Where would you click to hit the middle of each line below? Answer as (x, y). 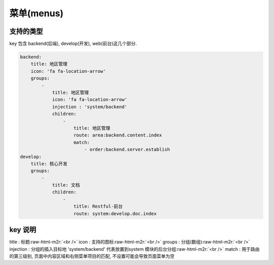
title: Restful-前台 (98, 207)
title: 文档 (66, 185)
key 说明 (23, 230)
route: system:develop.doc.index (115, 213)
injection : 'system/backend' (90, 107)
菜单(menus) (36, 13)
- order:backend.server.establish (127, 150)
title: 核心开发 (49, 164)
